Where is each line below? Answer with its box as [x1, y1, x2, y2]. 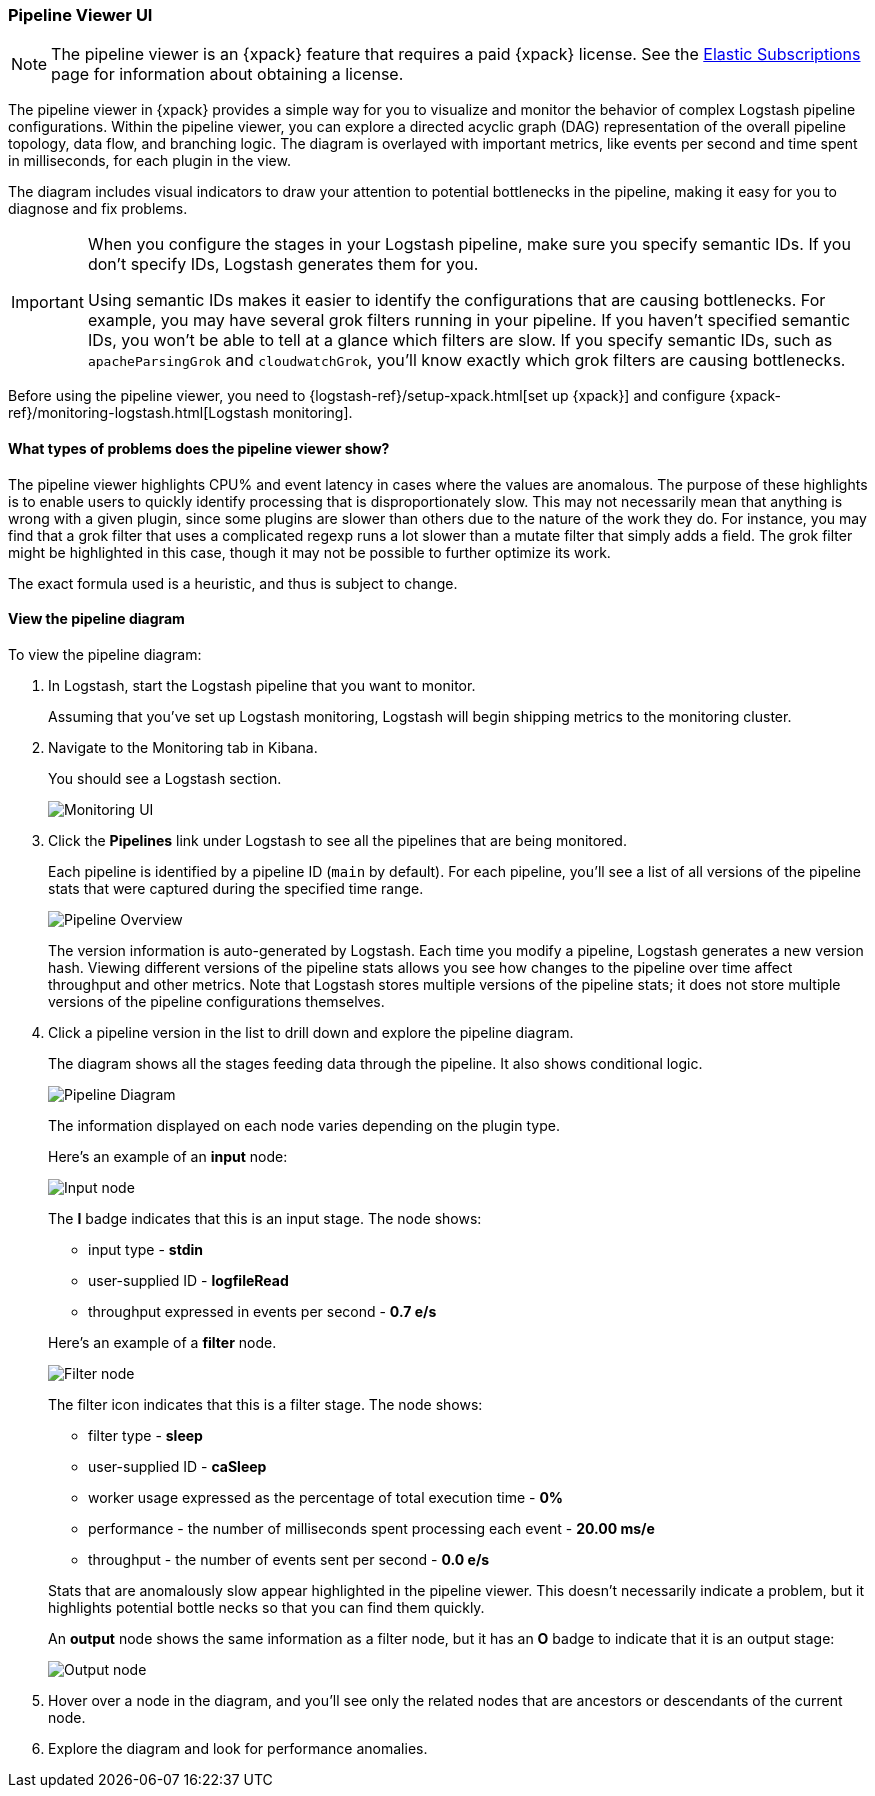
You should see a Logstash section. [48, 769, 282, 787]
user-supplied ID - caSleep [88, 1457, 267, 1475]
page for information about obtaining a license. [51, 64, 404, 85]
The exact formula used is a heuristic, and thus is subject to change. [8, 574, 458, 592]
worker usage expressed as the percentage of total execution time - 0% [88, 1488, 564, 1506]
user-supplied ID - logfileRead [88, 1271, 289, 1289]
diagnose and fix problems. [8, 200, 188, 218]
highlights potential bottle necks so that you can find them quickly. [48, 1598, 485, 1616]
